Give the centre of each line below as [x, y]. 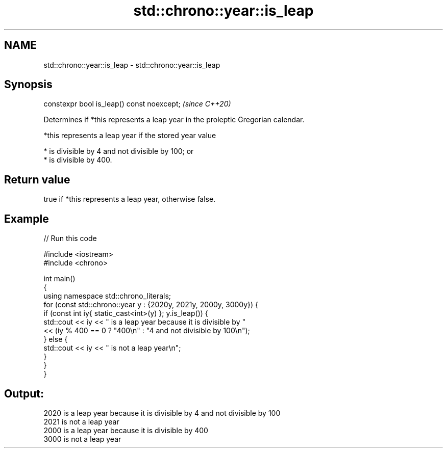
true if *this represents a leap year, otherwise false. [130, 199]
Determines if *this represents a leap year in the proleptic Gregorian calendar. [174, 120]
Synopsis [28, 85]
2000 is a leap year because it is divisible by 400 [126, 430]
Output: [24, 393]
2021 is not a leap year [81, 421]
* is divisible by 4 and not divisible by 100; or [119, 151]
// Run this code [70, 238]
